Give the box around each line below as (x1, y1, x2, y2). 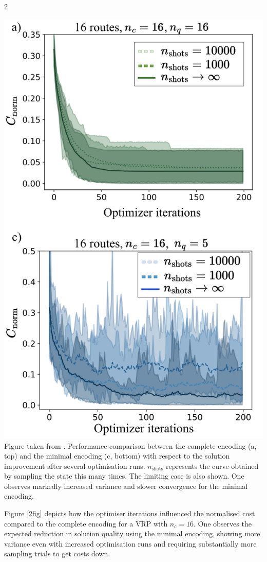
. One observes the (193, 518, 252, 529)
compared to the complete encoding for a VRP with (4, 518, 168, 529)
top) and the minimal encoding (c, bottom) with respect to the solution (4, 450, 230, 461)
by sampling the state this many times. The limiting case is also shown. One (4, 470, 244, 481)
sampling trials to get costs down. (4, 548, 110, 559)
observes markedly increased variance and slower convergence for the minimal (4, 480, 248, 491)
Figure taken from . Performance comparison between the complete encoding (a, (4, 440, 257, 451)
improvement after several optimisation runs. (4, 460, 145, 471)
